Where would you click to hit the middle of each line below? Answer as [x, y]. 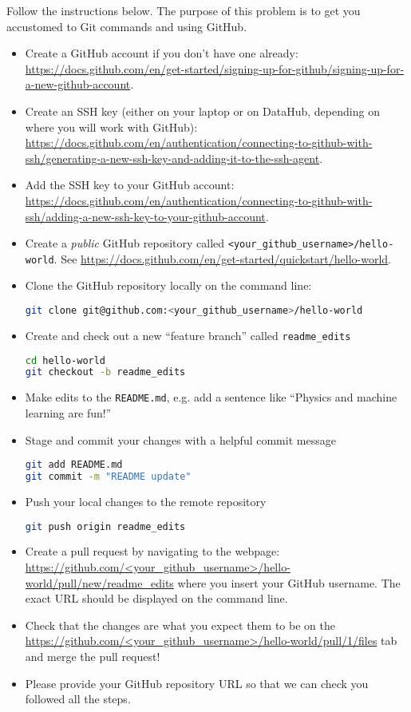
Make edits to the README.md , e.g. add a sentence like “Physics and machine [211, 397]
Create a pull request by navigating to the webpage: [152, 551]
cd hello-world [65, 360]
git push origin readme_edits [105, 526]
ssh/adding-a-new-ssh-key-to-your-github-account [145, 216]
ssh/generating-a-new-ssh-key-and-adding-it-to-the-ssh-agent [172, 158]
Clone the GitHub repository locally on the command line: [168, 285]
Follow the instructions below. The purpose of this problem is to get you [184, 10]
